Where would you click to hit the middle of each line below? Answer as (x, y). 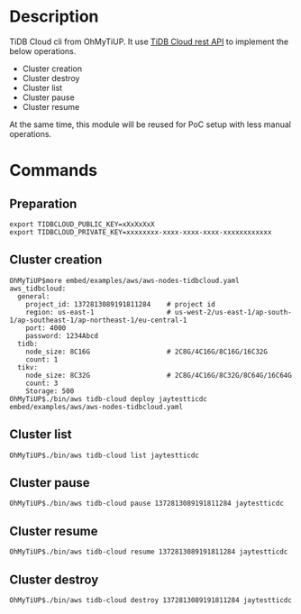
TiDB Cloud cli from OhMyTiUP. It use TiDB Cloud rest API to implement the (149, 41)
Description (54, 17)
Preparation (43, 203)
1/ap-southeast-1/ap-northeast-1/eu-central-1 (98, 320)
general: (34, 296)
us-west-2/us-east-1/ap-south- (233, 312)
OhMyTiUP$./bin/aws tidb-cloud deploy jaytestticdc (108, 399)
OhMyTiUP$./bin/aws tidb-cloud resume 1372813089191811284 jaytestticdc (149, 552)
